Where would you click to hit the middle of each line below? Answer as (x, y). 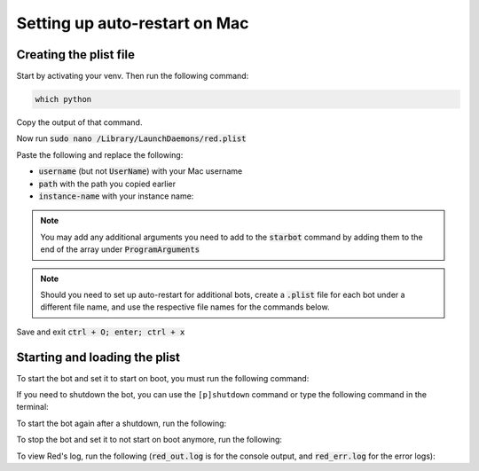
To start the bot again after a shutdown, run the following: (122, 423)
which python (63, 99)
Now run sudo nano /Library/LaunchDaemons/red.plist (131, 138)
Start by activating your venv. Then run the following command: (133, 76)
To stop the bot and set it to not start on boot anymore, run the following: (149, 440)
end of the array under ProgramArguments (120, 249)
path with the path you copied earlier (107, 184)
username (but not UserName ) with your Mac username (141, 171)
